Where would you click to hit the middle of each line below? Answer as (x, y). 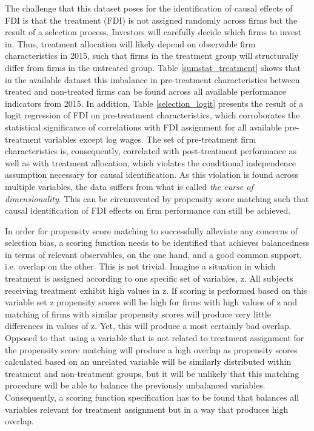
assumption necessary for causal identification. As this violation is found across (152, 175)
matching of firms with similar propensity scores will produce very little (138, 314)
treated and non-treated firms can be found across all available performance (146, 91)
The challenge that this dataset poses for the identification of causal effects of (149, 8)
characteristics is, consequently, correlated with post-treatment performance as (151, 151)
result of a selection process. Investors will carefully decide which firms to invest (153, 32)
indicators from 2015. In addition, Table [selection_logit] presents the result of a (154, 103)
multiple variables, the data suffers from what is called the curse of (129, 186)
